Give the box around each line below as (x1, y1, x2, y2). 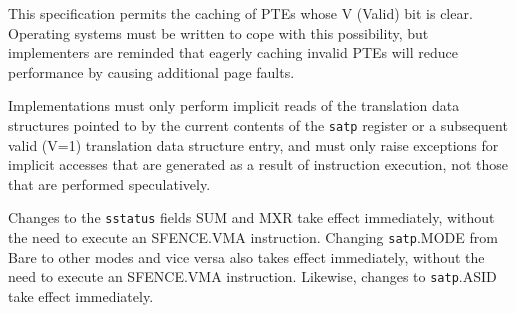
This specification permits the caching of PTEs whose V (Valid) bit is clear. (8, 3, 473, 23)
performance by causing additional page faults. (8, 61, 295, 82)
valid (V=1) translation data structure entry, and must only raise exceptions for (8, 134, 499, 155)
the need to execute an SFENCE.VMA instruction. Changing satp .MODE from (8, 227, 498, 248)
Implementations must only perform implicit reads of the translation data (8, 95, 460, 116)
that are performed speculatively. (8, 173, 211, 194)
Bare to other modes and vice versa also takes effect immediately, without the (8, 246, 485, 267)
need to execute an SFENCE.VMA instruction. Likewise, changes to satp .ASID (8, 266, 497, 287)
